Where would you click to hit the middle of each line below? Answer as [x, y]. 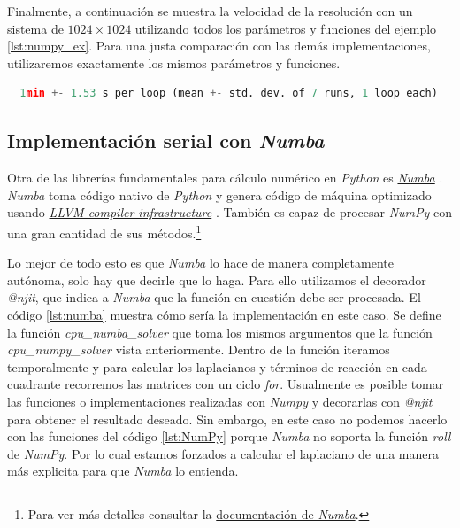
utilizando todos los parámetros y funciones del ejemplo [286, 28]
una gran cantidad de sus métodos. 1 [104, 231]
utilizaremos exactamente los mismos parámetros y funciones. [174, 62]
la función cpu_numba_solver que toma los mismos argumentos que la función [220, 332]
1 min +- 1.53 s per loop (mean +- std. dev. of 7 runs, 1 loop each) [229, 93]
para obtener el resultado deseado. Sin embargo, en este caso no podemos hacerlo [227, 419]
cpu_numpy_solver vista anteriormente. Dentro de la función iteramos [199, 349]
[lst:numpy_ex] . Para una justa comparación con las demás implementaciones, [219, 46]
